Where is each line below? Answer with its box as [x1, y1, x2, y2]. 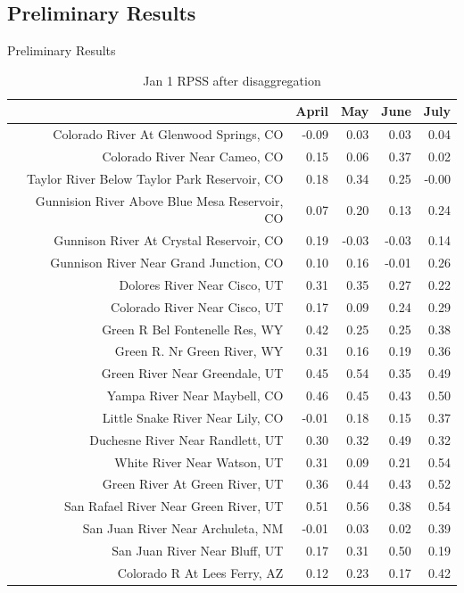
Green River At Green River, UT [102, 474, 284, 493]
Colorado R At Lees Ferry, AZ [117, 563, 284, 581]
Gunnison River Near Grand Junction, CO [50, 253, 284, 272]
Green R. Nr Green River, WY [114, 342, 284, 360]
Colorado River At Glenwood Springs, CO [53, 125, 284, 144]
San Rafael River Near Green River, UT [63, 497, 284, 515]
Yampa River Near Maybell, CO [106, 386, 284, 405]
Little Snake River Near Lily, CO [102, 408, 284, 426]
